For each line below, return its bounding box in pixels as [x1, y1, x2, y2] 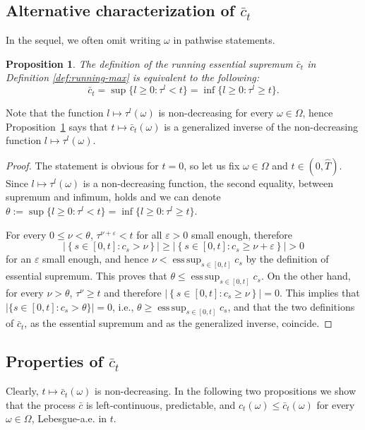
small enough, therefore [191, 227, 292, 241]
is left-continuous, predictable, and [85, 397, 236, 412]
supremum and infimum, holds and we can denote [6, 189, 221, 204]
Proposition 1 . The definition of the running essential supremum [6, 56, 293, 71]
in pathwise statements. [173, 32, 275, 47]
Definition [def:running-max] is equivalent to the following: [6, 70, 259, 85]
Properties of [6, 350, 103, 372]
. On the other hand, [261, 268, 351, 283]
